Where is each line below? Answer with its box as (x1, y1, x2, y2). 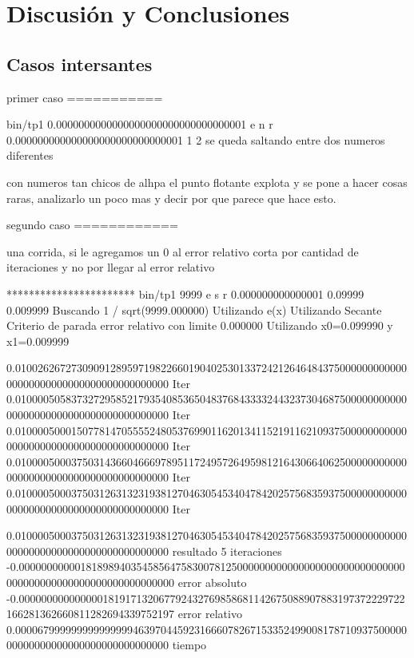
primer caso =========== (6, 89, 163, 105)
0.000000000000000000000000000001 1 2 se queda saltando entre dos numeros (6, 131, 385, 148)
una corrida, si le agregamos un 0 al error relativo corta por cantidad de (6, 243, 359, 260)
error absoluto (177, 574, 247, 591)
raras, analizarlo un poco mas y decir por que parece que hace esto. (6, 189, 336, 206)
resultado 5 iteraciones (172, 542, 282, 559)
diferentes (6, 147, 54, 164)
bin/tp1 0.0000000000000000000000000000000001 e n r (6, 116, 273, 133)
